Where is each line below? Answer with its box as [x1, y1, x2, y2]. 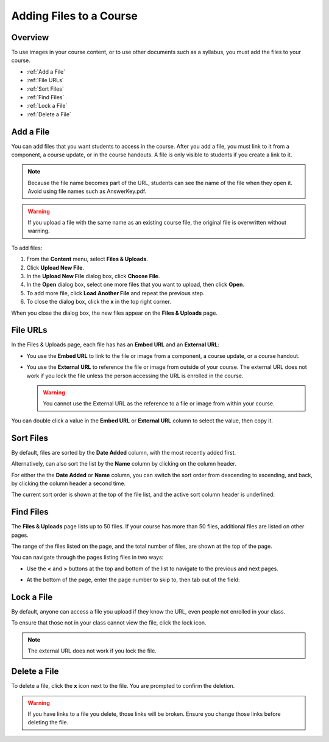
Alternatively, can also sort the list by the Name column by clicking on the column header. [11, 460, 237, 467]
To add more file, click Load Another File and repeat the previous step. [26, 289, 205, 296]
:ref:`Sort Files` [26, 85, 64, 93]
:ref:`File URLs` [26, 77, 64, 84]
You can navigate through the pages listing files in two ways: [11, 554, 164, 561]
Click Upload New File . [26, 264, 85, 271]
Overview [11, 32, 49, 43]
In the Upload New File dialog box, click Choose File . [26, 273, 160, 279]
